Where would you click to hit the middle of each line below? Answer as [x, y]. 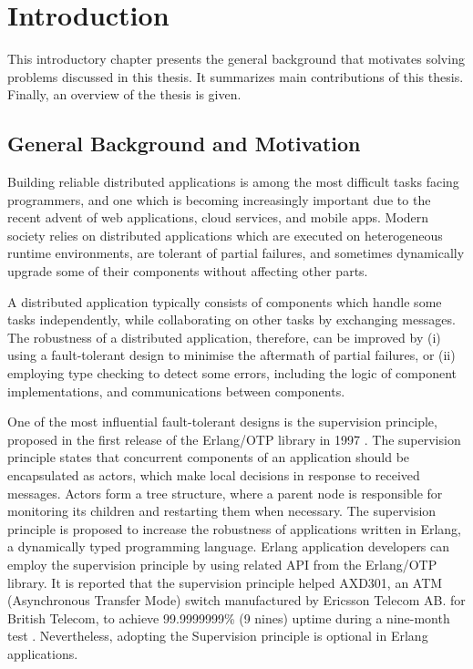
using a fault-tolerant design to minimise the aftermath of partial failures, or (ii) [231, 355]
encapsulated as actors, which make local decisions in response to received [214, 475]
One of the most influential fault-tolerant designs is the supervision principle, [222, 422]
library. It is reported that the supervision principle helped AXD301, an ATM [225, 582]
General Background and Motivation [184, 144]
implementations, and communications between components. [176, 391]
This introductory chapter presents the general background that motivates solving [236, 59]
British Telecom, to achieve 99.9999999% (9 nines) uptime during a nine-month [229, 618]
